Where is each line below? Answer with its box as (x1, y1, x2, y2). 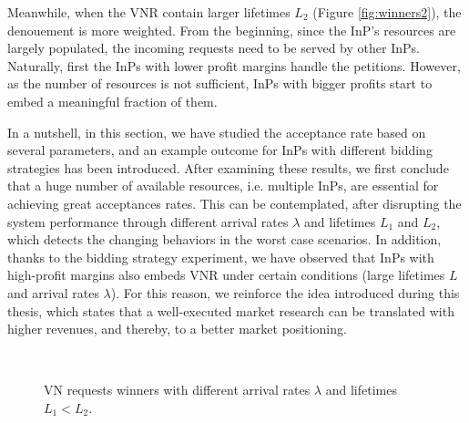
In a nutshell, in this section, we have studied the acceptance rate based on (7, 122, 426, 141)
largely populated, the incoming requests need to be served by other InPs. (7, 38, 420, 57)
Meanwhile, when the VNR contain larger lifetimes (7, 3, 291, 21)
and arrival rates (7, 283, 99, 302)
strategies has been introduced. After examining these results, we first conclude (7, 158, 449, 177)
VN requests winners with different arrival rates (44, 380, 311, 399)
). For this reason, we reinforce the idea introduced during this (110, 283, 460, 302)
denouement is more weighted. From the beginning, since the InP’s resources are (7, 20, 456, 39)
